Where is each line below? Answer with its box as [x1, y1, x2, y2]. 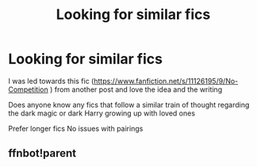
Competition [8, 85, 49, 94]
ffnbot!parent [8, 146, 77, 160]
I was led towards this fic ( [8, 76, 94, 85]
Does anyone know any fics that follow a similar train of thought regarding [8, 100, 250, 109]
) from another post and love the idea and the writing [50, 85, 223, 94]
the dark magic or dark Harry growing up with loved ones [8, 108, 196, 118]
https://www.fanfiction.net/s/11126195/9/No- [94, 76, 239, 85]
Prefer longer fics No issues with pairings [8, 123, 144, 133]
